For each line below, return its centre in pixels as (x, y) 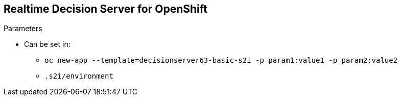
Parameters (23, 29)
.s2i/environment (79, 76)
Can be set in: (47, 44)
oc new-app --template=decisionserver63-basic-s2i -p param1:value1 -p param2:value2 (221, 60)
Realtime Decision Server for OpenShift (105, 9)
